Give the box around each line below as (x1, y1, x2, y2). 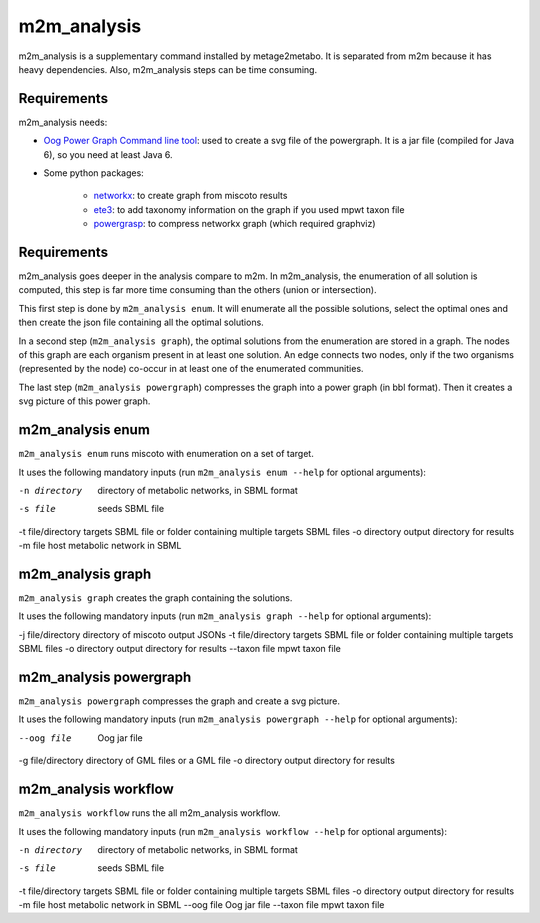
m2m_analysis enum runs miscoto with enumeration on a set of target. (18, 448, 314, 460)
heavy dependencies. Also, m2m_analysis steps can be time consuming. (18, 63, 318, 75)
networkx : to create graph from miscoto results (93, 190, 288, 202)
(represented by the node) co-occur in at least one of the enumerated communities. (18, 363, 364, 375)
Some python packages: (43, 167, 144, 179)
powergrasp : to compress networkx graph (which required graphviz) (93, 218, 376, 230)
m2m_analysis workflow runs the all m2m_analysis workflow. (18, 807, 281, 819)
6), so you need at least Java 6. (43, 148, 174, 160)
